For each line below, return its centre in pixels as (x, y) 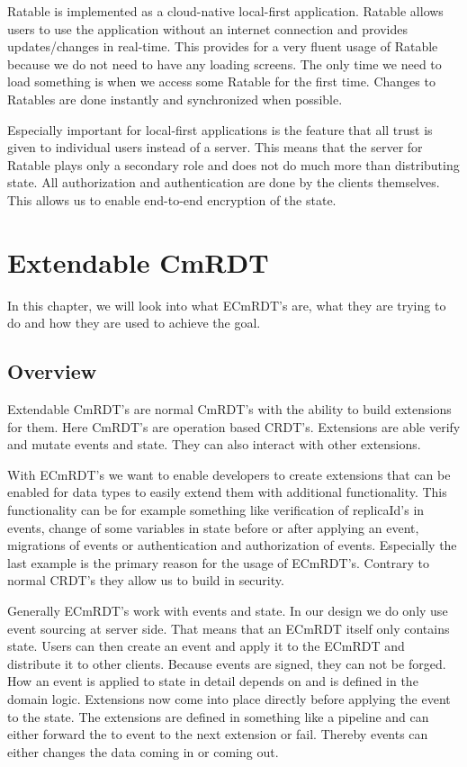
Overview (52, 371)
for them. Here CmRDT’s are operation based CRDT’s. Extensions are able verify (234, 426)
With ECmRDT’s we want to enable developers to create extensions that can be (229, 474)
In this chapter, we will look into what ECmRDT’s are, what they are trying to (227, 305)
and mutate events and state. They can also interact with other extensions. (214, 444)
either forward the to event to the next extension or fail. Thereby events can (218, 734)
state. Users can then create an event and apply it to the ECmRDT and (206, 646)
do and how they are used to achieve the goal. (134, 323)
